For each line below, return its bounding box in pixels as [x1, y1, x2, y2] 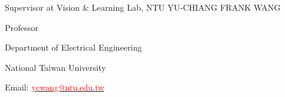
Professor [5, 21, 39, 33]
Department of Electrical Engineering [5, 41, 142, 54]
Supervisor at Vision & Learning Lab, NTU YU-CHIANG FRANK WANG [5, 1, 281, 13]
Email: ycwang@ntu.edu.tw [5, 81, 104, 93]
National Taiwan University [5, 61, 106, 73]
